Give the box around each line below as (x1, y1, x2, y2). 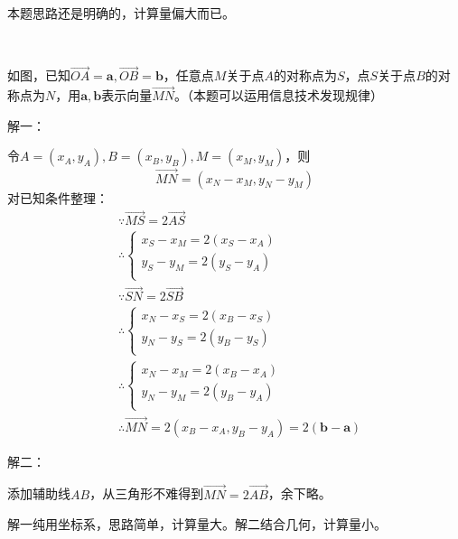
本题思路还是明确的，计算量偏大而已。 (7, 4, 235, 22)
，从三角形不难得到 (89, 484, 204, 503)
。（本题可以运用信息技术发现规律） (174, 86, 384, 105)
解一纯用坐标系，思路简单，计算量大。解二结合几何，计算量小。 (7, 515, 387, 534)
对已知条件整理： (7, 188, 108, 207)
